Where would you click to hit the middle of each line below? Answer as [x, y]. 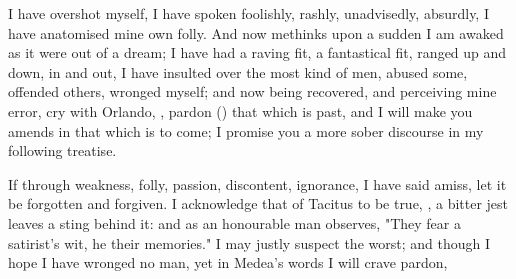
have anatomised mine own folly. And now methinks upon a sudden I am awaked [256, 32]
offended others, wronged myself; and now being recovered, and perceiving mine [252, 91]
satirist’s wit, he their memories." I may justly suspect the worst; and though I [249, 242]
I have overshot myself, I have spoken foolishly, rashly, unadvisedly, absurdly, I [248, 13]
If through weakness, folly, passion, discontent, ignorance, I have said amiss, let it [257, 183]
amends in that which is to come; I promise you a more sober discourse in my [246, 130]
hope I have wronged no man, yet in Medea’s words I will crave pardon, [228, 262]
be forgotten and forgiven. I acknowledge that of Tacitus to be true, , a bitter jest [258, 203]
